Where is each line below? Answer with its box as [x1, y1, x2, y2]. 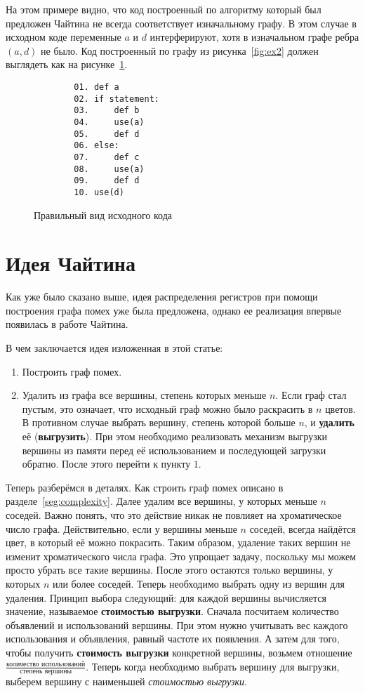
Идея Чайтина [6, 249, 135, 277]
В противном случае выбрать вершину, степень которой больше [22, 415, 296, 430]
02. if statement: [74, 93, 159, 104]
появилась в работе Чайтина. [6, 317, 128, 331]
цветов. [325, 401, 356, 416]
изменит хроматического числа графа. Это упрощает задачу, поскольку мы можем [6, 548, 357, 563]
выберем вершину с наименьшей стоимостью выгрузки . [6, 674, 247, 689]
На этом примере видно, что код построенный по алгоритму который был [6, 2, 321, 16]
